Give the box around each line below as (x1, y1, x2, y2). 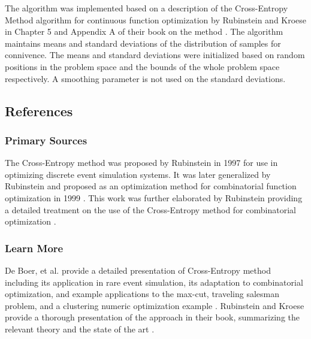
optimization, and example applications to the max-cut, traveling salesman (5, 287, 279, 300)
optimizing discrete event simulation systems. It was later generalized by (5, 168, 271, 180)
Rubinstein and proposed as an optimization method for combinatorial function (5, 180, 297, 192)
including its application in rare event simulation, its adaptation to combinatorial (5, 276, 303, 288)
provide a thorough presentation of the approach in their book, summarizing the (5, 311, 300, 323)
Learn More (5, 240, 64, 255)
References (5, 101, 73, 120)
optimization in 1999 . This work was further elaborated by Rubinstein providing (5, 191, 303, 204)
